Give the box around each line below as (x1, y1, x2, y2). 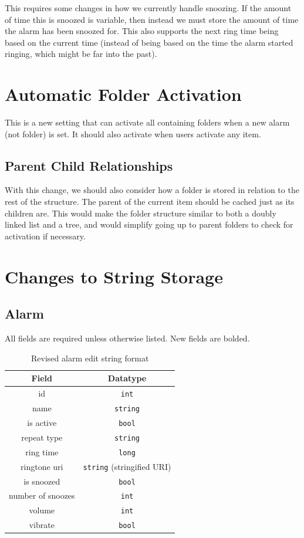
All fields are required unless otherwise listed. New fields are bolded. (5, 332, 250, 344)
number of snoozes (9, 489, 75, 502)
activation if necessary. (5, 229, 86, 242)
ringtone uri (21, 460, 63, 472)
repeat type (21, 431, 63, 443)
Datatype (107, 372, 147, 384)
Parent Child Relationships (5, 156, 173, 174)
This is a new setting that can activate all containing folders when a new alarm (5, 116, 290, 128)
